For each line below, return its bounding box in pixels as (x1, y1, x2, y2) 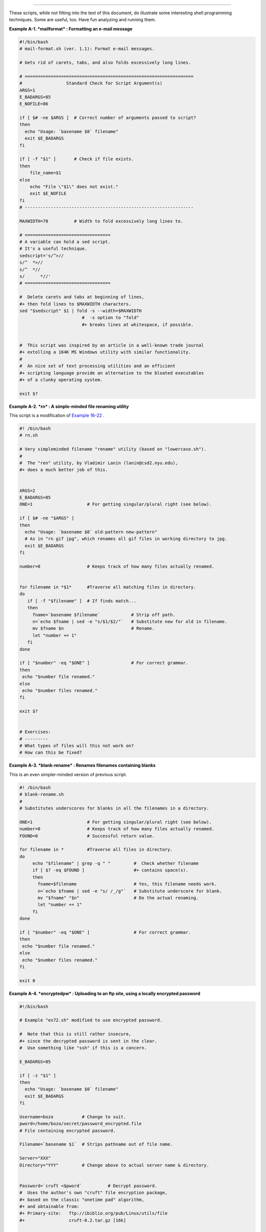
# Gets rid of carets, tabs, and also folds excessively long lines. (19, 60, 191, 65)
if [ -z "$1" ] (19, 1072, 56, 1078)
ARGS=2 (19, 488, 35, 493)
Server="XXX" (19, 1156, 51, 1161)
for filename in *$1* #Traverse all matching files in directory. (19, 584, 197, 590)
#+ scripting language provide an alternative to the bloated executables (19, 370, 204, 376)
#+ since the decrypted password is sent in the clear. (19, 1038, 158, 1044)
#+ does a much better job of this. (19, 467, 108, 473)
